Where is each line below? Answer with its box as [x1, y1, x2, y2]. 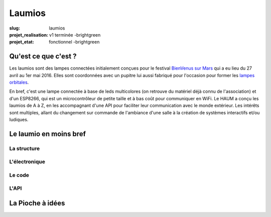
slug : [9, 25, 20, 31]
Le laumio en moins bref [9, 129, 86, 138]
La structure [9, 145, 40, 152]
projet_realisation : [9, 32, 49, 38]
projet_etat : [9, 39, 35, 45]
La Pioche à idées [9, 199, 65, 207]
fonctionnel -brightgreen [49, 39, 100, 45]
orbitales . [9, 79, 29, 85]
